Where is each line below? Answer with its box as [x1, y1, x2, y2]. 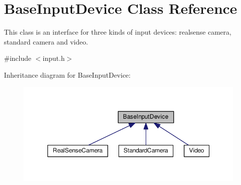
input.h [42, 53, 65, 63]
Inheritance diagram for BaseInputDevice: [4, 69, 131, 80]
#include [4, 53, 32, 63]
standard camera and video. [4, 36, 88, 46]
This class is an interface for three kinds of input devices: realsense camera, [4, 27, 232, 37]
